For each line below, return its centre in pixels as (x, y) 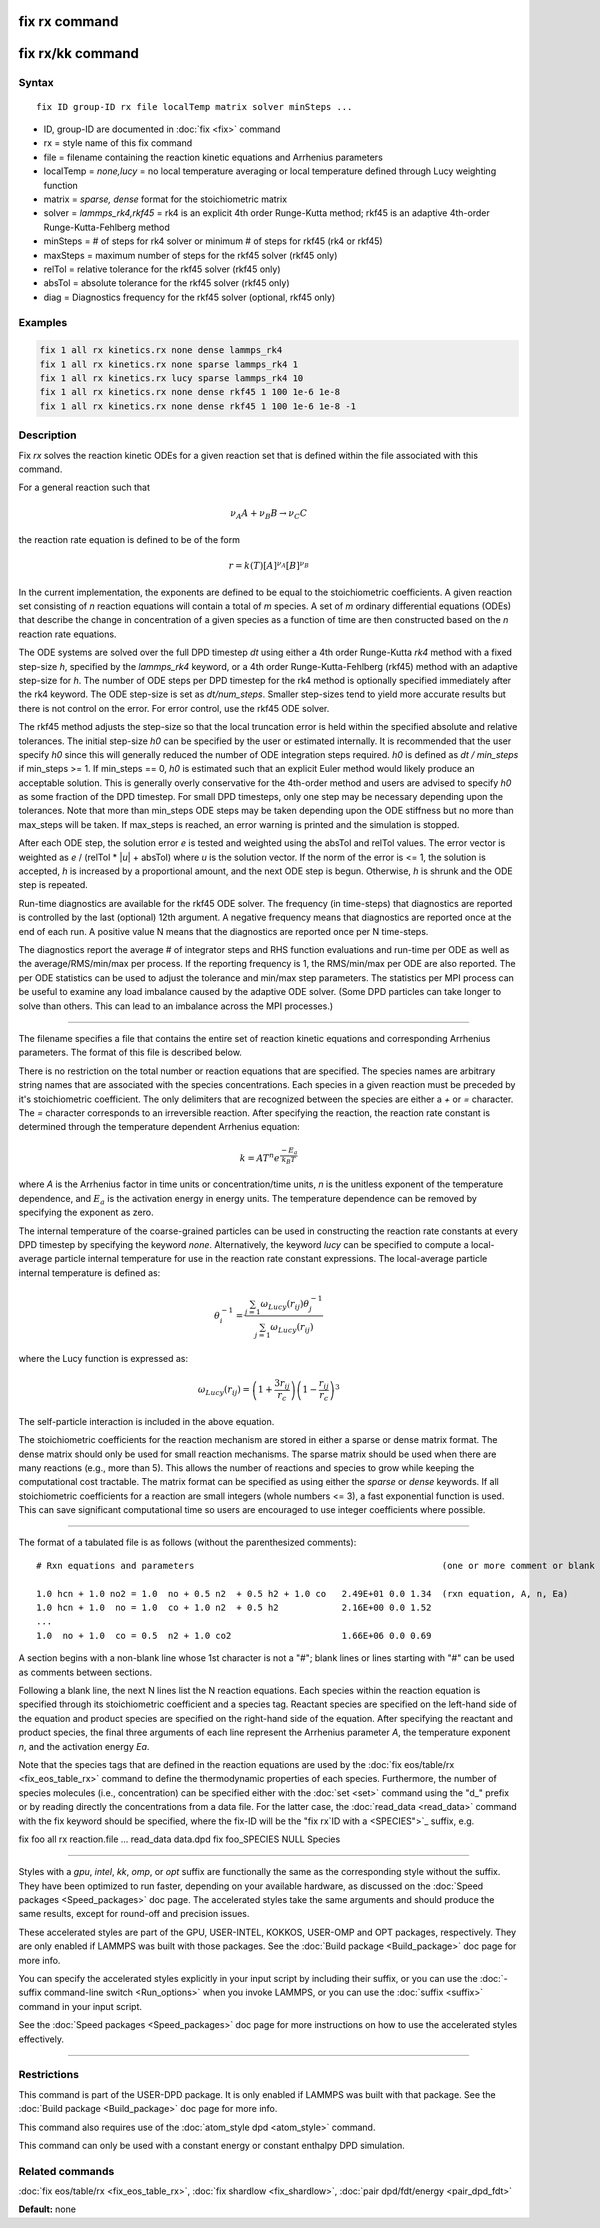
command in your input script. (80, 2006)
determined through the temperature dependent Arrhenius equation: (159, 1127)
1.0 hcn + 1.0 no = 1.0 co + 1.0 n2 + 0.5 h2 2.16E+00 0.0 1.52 (234, 1608)
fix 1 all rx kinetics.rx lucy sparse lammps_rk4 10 (171, 378)
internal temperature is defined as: (89, 1272)
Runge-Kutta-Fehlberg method (106, 227)
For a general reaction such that (84, 487)
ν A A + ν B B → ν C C (269, 515)
